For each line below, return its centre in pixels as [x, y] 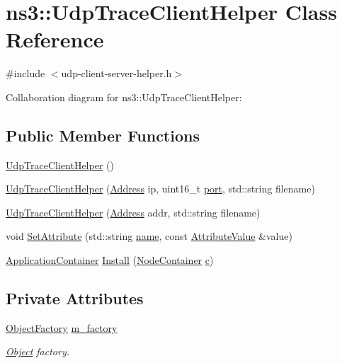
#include [25, 73]
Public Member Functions [103, 135]
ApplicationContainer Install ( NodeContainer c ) [110, 260]
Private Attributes [75, 298]
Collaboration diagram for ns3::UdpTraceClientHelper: [124, 97]
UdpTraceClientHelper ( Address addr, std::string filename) [133, 212]
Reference [55, 39]
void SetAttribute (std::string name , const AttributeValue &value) [149, 236]
